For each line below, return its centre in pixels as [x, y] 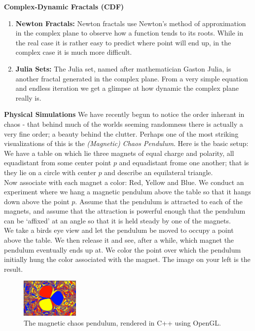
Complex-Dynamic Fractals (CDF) [64, 6]
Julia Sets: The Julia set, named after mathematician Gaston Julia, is [123, 68]
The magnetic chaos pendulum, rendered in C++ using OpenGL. [122, 323]
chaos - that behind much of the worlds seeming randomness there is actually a [124, 124]
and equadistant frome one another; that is [184, 163]
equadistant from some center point [58, 163]
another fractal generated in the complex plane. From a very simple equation [132, 78]
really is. [28, 97]
